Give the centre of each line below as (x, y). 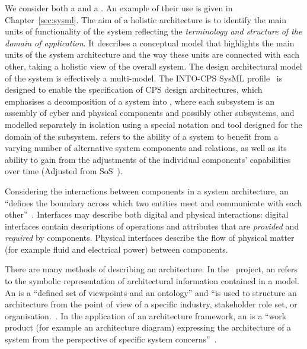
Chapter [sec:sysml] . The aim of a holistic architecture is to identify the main (145, 19)
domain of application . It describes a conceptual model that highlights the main (150, 43)
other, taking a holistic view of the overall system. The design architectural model (153, 66)
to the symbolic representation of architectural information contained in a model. (152, 281)
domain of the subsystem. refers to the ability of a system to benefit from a (142, 136)
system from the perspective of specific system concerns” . (111, 339)
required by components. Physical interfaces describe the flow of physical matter (150, 238)
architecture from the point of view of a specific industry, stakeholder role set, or (151, 304)
